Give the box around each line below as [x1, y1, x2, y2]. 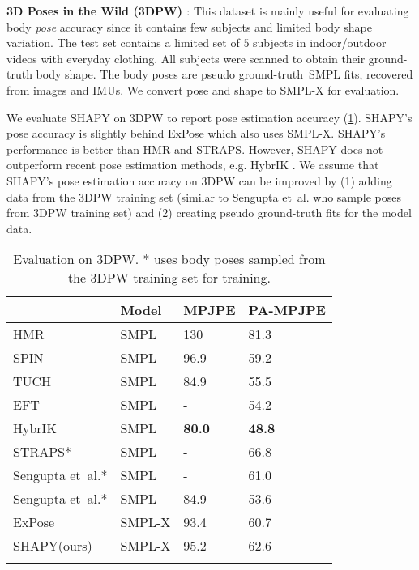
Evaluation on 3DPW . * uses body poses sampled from [13, 249, 326, 269]
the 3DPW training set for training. [67, 268, 271, 287]
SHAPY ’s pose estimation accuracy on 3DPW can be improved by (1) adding [6, 172, 392, 189]
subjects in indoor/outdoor [253, 34, 387, 51]
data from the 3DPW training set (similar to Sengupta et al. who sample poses [6, 188, 402, 205]
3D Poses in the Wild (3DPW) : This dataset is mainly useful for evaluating [6, 2, 409, 19]
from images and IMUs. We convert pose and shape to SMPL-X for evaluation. [6, 81, 400, 98]
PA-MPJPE [248, 300, 326, 320]
